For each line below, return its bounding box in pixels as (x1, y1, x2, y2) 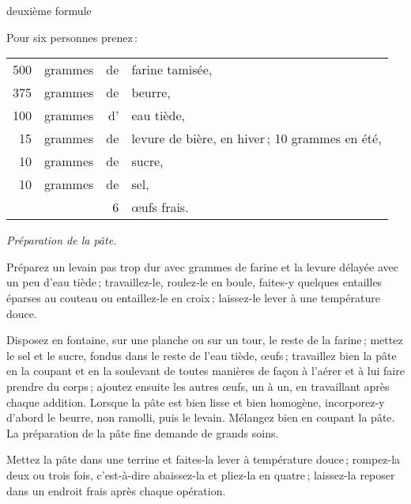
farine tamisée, (131, 60, 213, 79)
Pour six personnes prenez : (6, 28, 138, 45)
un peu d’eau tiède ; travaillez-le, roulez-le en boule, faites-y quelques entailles (6, 274, 383, 290)
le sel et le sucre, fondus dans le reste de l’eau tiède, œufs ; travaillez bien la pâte (6, 347, 397, 363)
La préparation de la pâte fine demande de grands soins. (6, 424, 279, 441)
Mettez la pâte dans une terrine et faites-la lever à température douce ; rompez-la (6, 451, 401, 468)
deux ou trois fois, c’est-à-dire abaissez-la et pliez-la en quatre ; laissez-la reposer (6, 466, 395, 483)
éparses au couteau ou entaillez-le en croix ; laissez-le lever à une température (6, 289, 380, 305)
